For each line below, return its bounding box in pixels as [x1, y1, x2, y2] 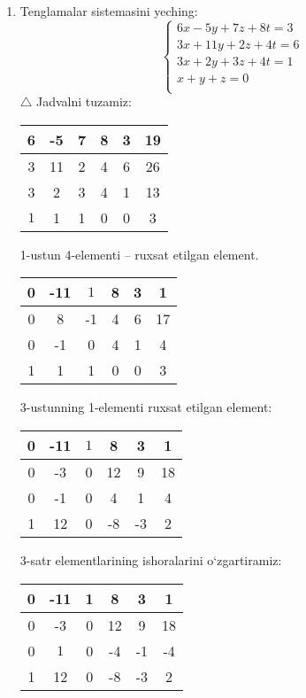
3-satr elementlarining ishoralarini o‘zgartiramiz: [19, 551, 282, 570]
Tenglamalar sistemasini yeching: [19, 2, 198, 19]
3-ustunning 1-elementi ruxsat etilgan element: [19, 398, 272, 416]
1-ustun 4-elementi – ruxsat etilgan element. [19, 244, 259, 263]
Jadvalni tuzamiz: [36, 92, 132, 111]
